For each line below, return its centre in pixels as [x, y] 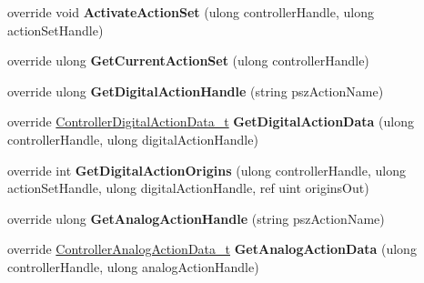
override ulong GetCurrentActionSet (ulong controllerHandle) [188, 61]
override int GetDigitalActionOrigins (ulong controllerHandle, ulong [207, 170]
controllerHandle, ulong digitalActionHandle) [133, 139]
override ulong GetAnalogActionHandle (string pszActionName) [196, 218]
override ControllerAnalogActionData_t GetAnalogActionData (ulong [212, 249]
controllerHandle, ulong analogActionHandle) [133, 266]
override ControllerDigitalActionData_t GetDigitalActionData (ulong [211, 121]
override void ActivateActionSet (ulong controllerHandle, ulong [191, 12]
